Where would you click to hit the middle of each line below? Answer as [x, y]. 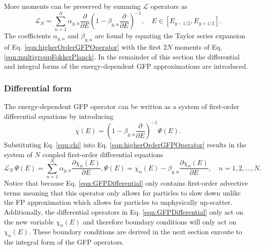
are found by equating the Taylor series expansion [170, 36]
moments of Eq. [198, 47]
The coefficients [27, 36]
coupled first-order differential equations [103, 154]
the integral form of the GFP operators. [64, 242]
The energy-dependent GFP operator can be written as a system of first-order [122, 106]
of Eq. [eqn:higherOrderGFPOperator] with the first [83, 47]
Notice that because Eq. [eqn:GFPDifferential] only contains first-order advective [126, 183]
